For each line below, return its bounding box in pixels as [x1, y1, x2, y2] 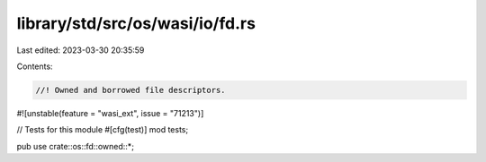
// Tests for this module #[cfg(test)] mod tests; [16, 124, 189, 135]
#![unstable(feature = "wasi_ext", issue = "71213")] [16, 107, 204, 118]
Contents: [16, 61, 53, 72]
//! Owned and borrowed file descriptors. [35, 85, 226, 95]
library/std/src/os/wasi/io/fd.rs [16, 13, 256, 33]
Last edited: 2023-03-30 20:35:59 [16, 45, 145, 55]
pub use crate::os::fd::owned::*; [16, 141, 135, 151]
